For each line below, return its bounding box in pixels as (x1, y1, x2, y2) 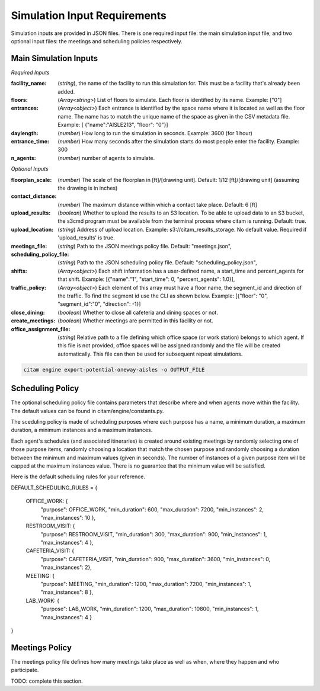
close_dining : (11, 309, 45, 316)
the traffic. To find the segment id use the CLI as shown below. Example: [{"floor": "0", (57, 292, 268, 299)
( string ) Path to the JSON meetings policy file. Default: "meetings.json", (57, 242, 232, 249)
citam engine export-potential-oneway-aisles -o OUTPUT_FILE (23, 366, 205, 373)
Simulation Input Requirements (11, 9, 167, 22)
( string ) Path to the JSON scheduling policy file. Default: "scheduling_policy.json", (57, 259, 257, 266)
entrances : (11, 104, 39, 112)
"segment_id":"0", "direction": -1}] (57, 300, 141, 308)
